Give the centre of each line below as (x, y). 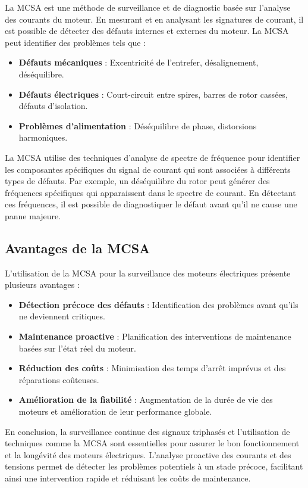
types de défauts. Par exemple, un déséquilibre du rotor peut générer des (137, 181)
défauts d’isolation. (53, 106)
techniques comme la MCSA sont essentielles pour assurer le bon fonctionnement (152, 443)
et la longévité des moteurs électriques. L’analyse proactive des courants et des (148, 454)
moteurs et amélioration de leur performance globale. (115, 411)
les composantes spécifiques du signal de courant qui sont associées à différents (148, 169)
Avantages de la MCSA (78, 248)
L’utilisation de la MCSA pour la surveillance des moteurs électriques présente (148, 273)
